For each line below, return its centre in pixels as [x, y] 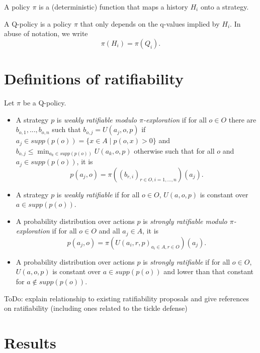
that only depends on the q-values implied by [150, 23]
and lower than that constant [208, 271]
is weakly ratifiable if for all [98, 194]
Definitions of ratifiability [94, 78]
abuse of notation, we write [46, 33]
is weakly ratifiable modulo [97, 119]
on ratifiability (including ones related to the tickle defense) [96, 308]
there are [242, 119]
